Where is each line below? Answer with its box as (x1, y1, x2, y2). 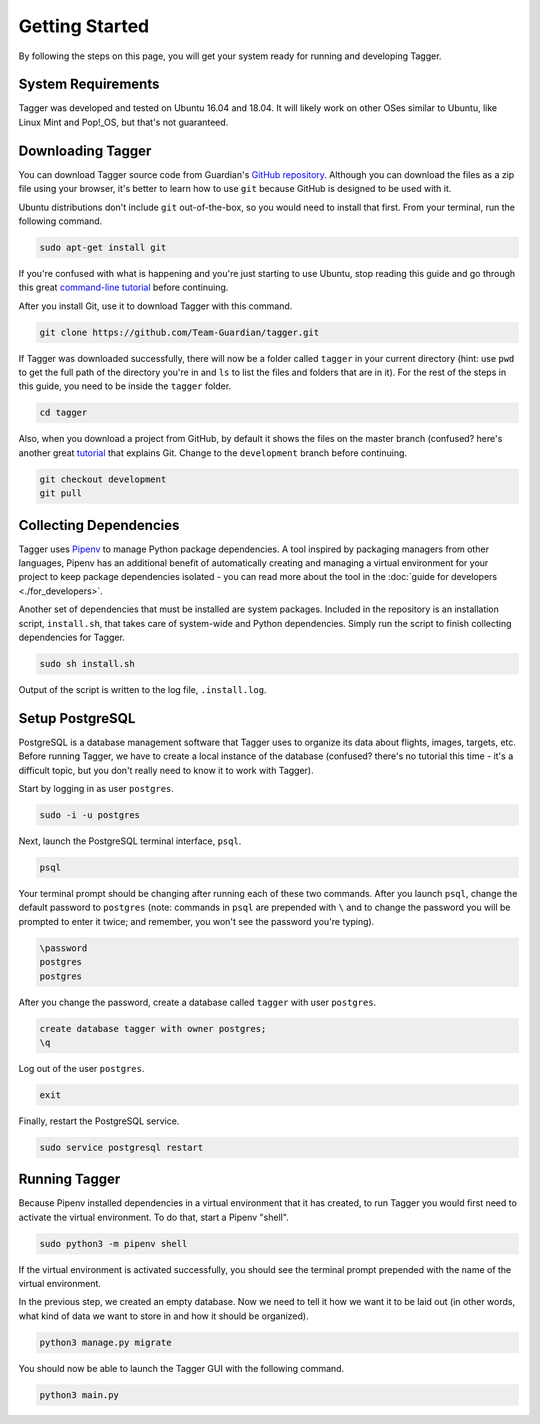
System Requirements (18, 76, 160, 93)
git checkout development (39, 473, 167, 485)
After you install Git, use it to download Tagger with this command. (18, 300, 293, 312)
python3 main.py (39, 1389, 120, 1400)
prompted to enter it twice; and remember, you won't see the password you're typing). (18, 915, 375, 927)
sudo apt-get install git (39, 241, 167, 253)
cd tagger (39, 407, 88, 419)
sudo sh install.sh (39, 658, 135, 669)
